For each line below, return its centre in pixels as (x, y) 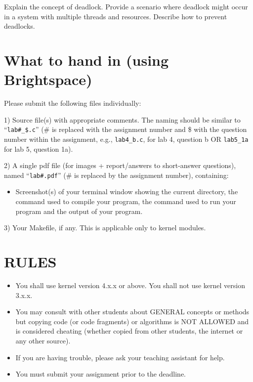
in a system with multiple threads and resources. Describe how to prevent (116, 16)
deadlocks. (20, 26)
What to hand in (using (86, 60)
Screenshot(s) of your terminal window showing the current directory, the (127, 191)
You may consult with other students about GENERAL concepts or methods (132, 312)
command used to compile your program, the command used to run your (126, 201)
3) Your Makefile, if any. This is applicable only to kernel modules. (105, 228)
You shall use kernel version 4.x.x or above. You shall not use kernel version (130, 285)
